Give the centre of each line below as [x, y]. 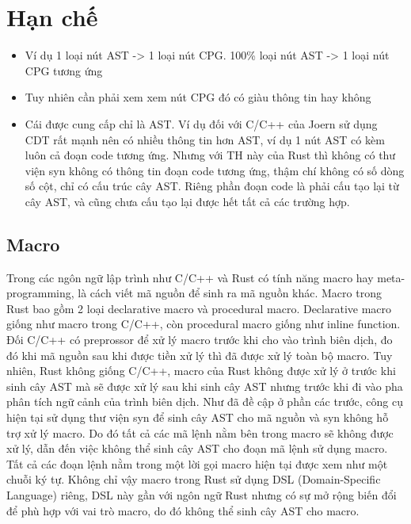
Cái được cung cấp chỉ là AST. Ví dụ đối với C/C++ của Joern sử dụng [201, 123]
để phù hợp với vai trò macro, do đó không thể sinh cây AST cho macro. [183, 510]
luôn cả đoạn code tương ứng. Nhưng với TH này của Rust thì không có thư [210, 155]
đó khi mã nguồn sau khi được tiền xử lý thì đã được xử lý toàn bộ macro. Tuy [200, 355]
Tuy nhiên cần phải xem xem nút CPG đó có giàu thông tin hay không [198, 97]
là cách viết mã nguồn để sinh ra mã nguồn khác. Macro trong [230, 293]
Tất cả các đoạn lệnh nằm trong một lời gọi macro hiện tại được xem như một [197, 463]
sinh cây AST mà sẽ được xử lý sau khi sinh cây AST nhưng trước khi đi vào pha [205, 386]
